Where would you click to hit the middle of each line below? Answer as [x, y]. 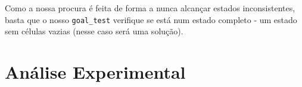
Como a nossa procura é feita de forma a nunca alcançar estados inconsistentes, [150, 8]
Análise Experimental [95, 72]
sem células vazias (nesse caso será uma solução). [94, 31]
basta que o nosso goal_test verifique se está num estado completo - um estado [151, 19]
